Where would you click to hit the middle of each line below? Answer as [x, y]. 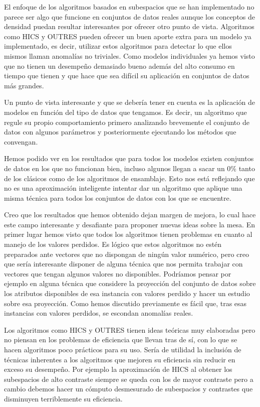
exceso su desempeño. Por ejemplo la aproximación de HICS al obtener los [118, 369]
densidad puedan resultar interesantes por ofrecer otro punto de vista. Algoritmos [129, 26]
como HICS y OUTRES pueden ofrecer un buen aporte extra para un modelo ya [128, 36]
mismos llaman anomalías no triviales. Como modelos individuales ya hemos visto [129, 55]
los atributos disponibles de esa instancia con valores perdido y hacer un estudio [127, 293]
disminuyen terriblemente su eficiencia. [63, 398]
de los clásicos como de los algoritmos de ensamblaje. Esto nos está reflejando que [129, 178]
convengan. [21, 141]
